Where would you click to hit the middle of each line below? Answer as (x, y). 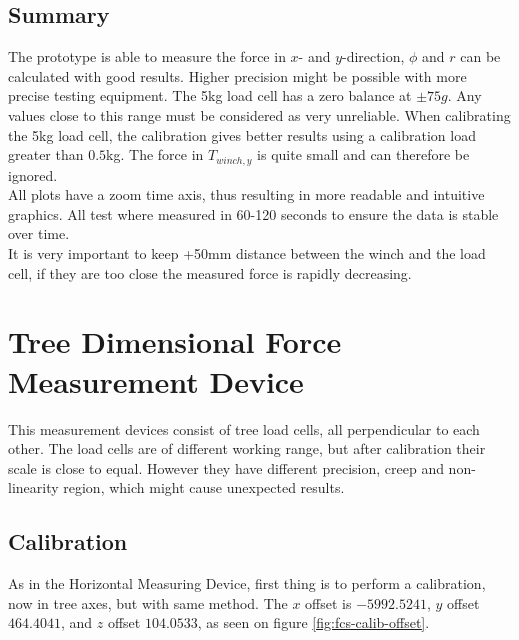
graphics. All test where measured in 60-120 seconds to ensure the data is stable (253, 213)
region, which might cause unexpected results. (204, 487)
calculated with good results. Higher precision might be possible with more (237, 75)
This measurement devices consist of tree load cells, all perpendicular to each (244, 428)
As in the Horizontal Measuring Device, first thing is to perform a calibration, (247, 583)
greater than (46, 154)
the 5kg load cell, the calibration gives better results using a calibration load (242, 134)
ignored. (33, 174)
